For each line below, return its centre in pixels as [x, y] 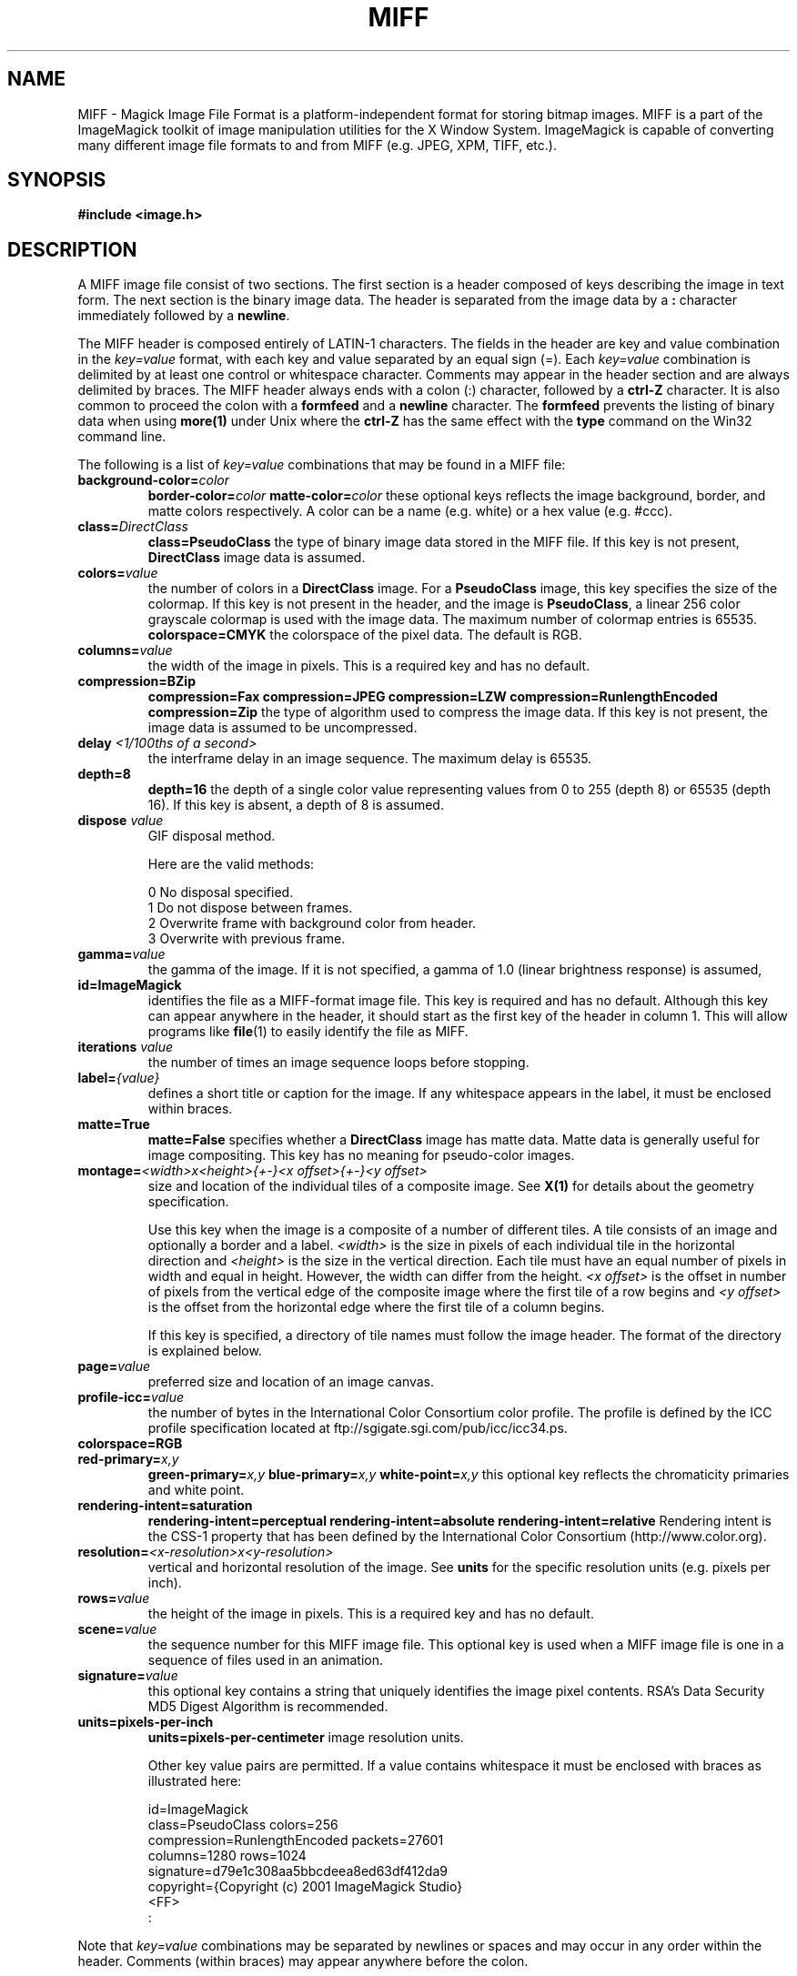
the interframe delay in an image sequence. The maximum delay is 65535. [370, 759]
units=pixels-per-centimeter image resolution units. [306, 1738]
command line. [122, 437]
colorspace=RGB [130, 1444]
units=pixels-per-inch [146, 1722]
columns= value [125, 650]
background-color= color [154, 480]
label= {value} [119, 1078]
